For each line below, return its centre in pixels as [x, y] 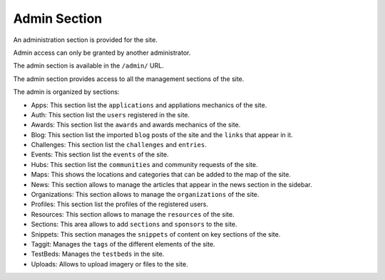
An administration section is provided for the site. [86, 40]
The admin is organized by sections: [66, 92]
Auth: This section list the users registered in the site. [111, 114]
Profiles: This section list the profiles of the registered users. [119, 204]
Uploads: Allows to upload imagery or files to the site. [109, 264]
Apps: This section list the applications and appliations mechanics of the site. [149, 105]
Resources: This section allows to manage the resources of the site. [133, 214]
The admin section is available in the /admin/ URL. [88, 66]
